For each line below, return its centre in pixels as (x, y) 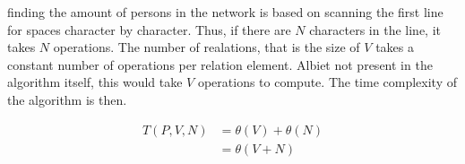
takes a (395, 47)
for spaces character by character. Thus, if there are (149, 29)
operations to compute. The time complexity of (327, 82)
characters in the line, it (375, 29)
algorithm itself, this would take (95, 82)
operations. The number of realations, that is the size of (207, 47)
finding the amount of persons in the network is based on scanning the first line (225, 12)
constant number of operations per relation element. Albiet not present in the (220, 64)
